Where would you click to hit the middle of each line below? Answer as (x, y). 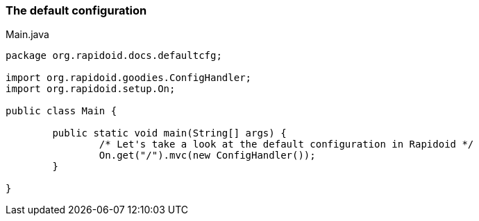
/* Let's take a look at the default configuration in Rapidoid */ (286, 144)
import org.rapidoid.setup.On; (91, 89)
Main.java (27, 35)
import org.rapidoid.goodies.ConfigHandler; (129, 78)
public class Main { (61, 111)
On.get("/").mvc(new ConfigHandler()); (207, 156)
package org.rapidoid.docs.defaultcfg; (114, 56)
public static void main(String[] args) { (169, 133)
